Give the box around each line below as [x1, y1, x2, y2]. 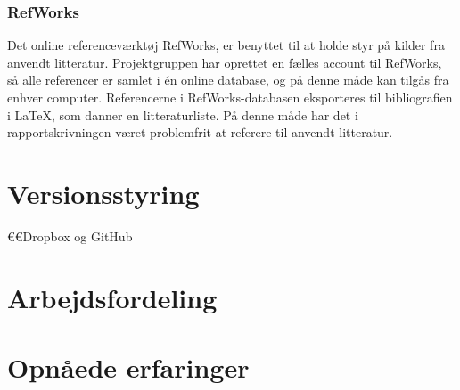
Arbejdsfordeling [7, 279, 218, 315]
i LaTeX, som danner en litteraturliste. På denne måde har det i [7, 105, 358, 124]
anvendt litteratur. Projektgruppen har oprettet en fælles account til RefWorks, [7, 53, 442, 71]
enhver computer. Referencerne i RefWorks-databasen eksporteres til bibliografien [7, 88, 453, 106]
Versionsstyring [7, 175, 200, 211]
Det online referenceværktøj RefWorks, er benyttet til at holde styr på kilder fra [7, 36, 445, 54]
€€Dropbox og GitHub [7, 226, 133, 245]
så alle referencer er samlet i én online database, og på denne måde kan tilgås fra [7, 70, 449, 89]
